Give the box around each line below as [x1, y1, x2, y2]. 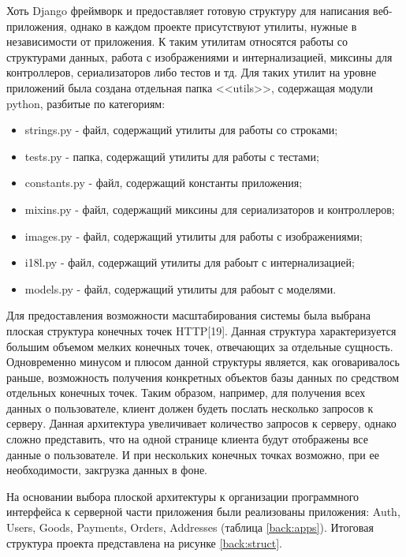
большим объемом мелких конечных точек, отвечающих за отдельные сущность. [6, 338, 393, 354]
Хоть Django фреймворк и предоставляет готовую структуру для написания [6, 2, 370, 18]
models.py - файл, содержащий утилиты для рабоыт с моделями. [24, 280, 337, 297]
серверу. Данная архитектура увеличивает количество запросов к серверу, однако [6, 415, 397, 432]
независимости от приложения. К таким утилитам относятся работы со [6, 33, 348, 50]
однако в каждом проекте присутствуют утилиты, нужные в [70, 17, 357, 34]
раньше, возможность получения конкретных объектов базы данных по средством [6, 368, 400, 385]
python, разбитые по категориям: [6, 95, 166, 111]
